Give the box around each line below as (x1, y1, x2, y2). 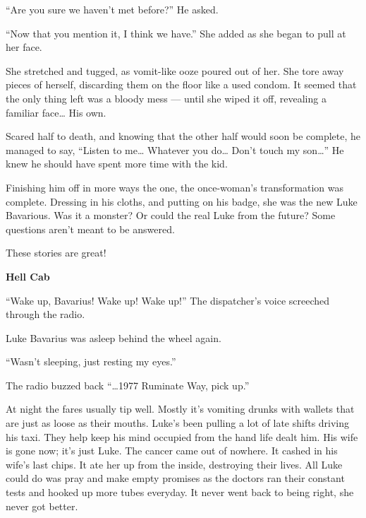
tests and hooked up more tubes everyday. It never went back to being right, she (6, 485, 354, 500)
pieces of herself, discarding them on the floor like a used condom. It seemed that (6, 77, 357, 92)
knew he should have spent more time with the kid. (6, 156, 228, 171)
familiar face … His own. (6, 105, 106, 119)
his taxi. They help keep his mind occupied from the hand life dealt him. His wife (6, 429, 358, 444)
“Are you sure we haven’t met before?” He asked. (6, 2, 219, 16)
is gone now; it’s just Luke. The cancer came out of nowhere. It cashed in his (6, 443, 338, 458)
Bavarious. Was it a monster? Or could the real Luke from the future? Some (6, 208, 336, 223)
